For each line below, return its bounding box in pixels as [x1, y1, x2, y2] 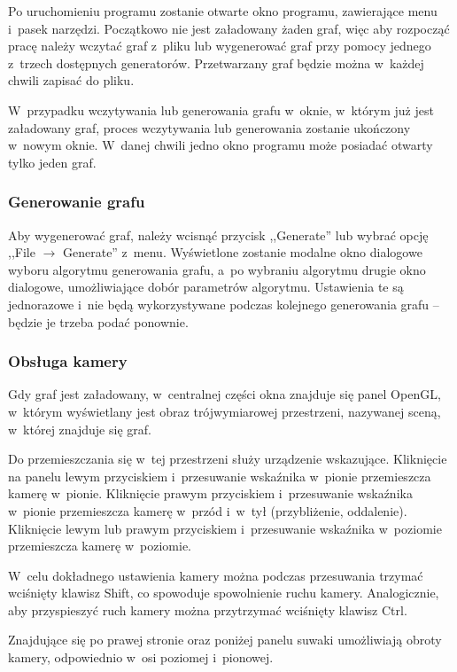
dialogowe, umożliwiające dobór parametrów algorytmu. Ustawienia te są [8, 277, 404, 296]
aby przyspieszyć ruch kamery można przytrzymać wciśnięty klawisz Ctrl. [8, 600, 407, 619]
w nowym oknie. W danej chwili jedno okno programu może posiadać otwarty [8, 136, 433, 154]
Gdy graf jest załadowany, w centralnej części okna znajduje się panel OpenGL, [8, 385, 441, 403]
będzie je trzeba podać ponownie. [8, 312, 189, 331]
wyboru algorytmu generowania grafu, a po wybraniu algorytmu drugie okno [8, 260, 426, 278]
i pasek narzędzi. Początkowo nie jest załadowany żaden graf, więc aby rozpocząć [8, 19, 450, 37]
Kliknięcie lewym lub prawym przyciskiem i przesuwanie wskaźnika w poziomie [8, 519, 442, 537]
